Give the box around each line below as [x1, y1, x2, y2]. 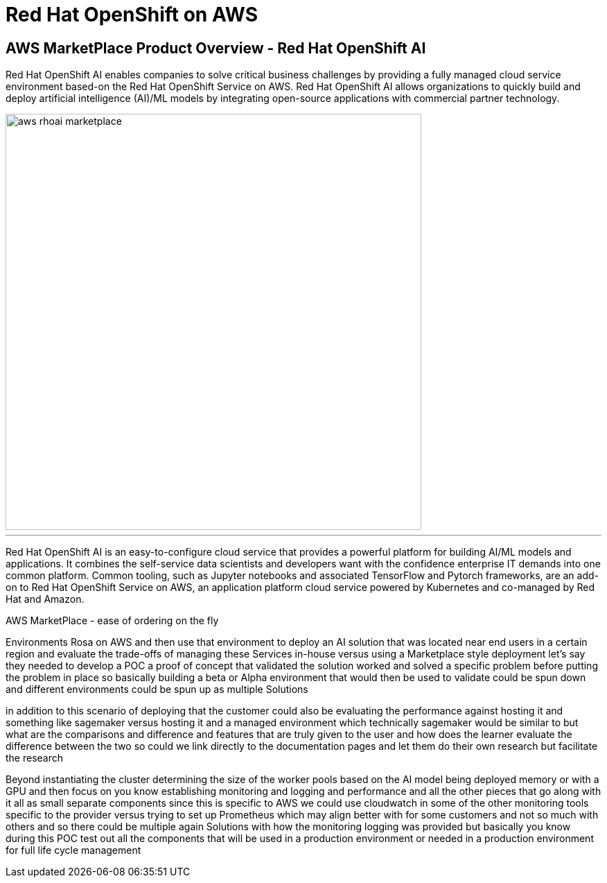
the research [6, 752, 64, 764]
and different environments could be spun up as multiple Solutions [6, 683, 308, 696]
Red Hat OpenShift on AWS [6, 3, 258, 26]
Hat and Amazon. [6, 593, 85, 606]
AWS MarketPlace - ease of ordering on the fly [6, 615, 219, 627]
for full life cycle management [6, 844, 141, 857]
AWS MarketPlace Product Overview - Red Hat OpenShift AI [6, 39, 426, 57]
